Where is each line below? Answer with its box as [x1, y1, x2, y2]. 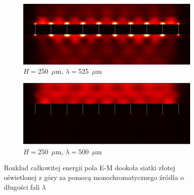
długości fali [4, 181, 40, 192]
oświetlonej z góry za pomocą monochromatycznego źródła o [4, 172, 184, 182]
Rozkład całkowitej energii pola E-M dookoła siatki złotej [4, 162, 175, 173]
